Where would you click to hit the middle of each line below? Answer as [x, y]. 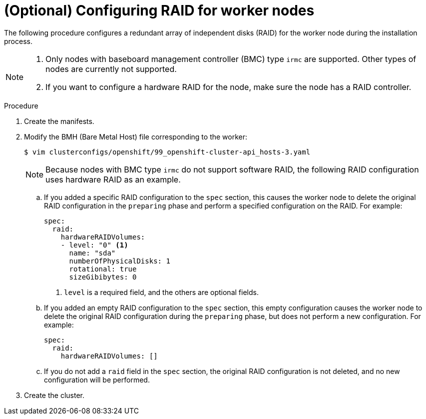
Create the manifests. [59, 121]
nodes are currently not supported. [111, 69]
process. [18, 41]
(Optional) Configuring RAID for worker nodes [159, 10]
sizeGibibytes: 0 [103, 277]
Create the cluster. [54, 395]
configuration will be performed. [97, 379]
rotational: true [103, 269]
